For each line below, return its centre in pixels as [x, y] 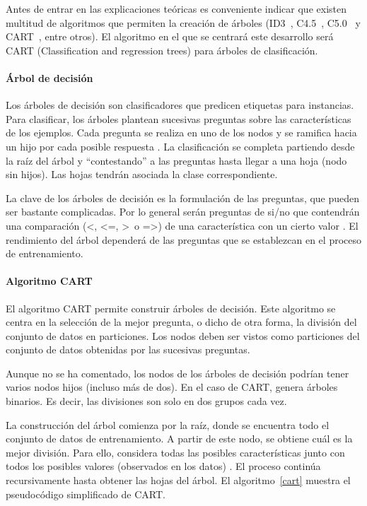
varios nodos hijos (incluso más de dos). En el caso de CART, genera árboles [172, 387]
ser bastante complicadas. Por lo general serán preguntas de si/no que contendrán [183, 212]
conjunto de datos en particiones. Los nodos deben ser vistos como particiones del [183, 335]
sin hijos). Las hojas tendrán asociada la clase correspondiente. [142, 174]
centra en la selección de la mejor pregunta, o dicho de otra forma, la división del [181, 322]
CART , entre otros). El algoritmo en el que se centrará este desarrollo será [170, 36]
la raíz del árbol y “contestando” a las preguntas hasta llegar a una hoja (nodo [176, 160]
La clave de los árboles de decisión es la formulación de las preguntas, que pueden [183, 198]
